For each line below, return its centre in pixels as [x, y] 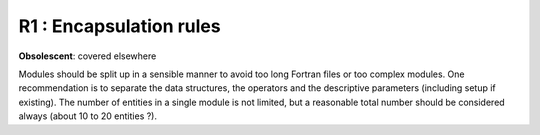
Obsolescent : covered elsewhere [87, 56]
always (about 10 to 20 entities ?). [87, 116]
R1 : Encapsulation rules [119, 26]
